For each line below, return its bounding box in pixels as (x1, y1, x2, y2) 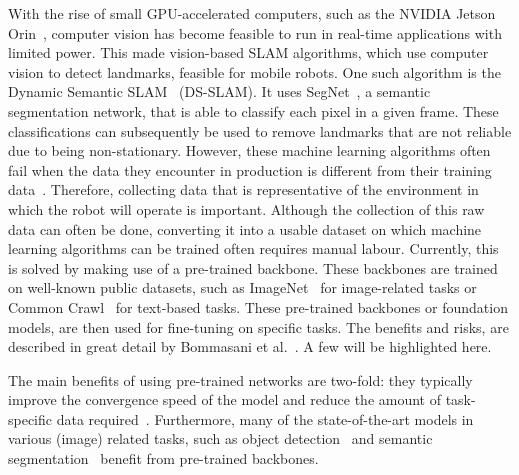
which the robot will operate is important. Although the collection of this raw (8, 198, 485, 219)
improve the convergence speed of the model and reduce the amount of (8, 389, 441, 410)
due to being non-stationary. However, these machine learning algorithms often (8, 140, 491, 161)
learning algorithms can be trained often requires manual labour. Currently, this (8, 238, 499, 259)
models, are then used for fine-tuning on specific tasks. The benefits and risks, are (8, 316, 509, 337)
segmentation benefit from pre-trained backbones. (8, 448, 319, 469)
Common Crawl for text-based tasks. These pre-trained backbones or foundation (8, 296, 508, 317)
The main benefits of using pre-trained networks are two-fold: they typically (8, 369, 473, 390)
